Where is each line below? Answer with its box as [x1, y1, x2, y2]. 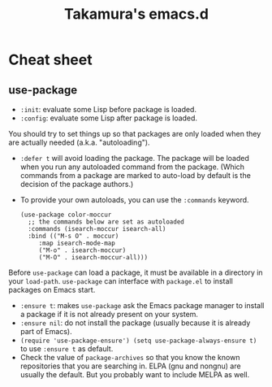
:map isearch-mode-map [38, 239, 115, 247]
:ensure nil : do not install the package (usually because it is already [19, 318, 251, 328]
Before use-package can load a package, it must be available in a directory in [8, 267, 263, 277]
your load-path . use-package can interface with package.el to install [8, 276, 233, 285]
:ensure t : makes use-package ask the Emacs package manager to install [19, 301, 265, 310]
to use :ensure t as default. [19, 344, 114, 354]
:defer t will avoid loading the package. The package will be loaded [19, 154, 250, 163]
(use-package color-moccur [19, 211, 112, 219]
